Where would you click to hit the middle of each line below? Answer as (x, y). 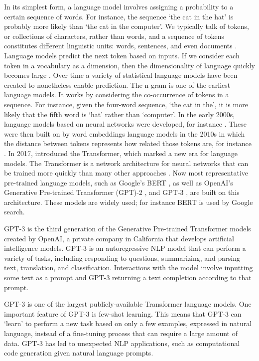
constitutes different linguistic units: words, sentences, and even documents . (121, 46)
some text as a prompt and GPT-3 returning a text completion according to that (128, 277)
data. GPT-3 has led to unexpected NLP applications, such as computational (122, 343)
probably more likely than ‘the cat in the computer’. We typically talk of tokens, (127, 26)
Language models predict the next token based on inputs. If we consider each (122, 55)
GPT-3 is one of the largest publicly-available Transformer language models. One (128, 304)
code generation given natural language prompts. (79, 353)
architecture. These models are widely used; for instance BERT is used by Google (129, 202)
